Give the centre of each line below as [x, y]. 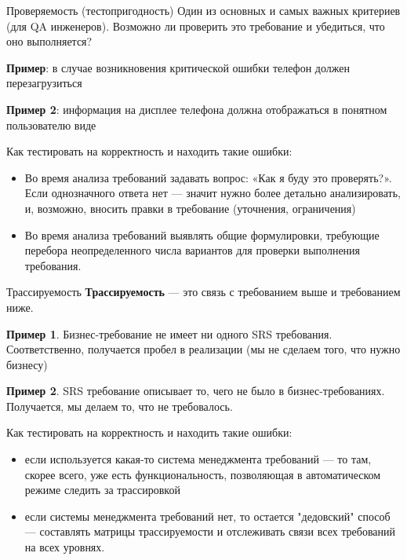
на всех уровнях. [65, 547]
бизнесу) [27, 364]
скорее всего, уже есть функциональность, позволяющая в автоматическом [203, 474]
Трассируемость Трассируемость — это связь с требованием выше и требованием [203, 292]
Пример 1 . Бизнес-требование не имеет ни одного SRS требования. [169, 333]
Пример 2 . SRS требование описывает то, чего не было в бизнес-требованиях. [196, 391]
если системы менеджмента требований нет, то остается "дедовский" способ [207, 516]
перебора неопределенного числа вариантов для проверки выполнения [193, 250]
